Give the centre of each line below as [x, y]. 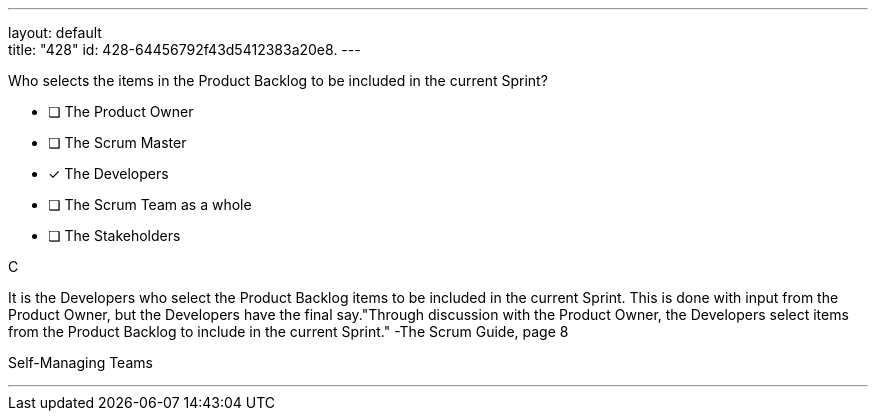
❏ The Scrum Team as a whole [150, 204]
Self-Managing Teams [80, 362]
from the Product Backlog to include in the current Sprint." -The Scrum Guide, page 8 [288, 331]
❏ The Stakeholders [114, 235]
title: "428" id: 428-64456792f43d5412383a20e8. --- [184, 49]
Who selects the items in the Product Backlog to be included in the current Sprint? [278, 80]
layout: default [55, 32]
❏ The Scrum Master [117, 142]
